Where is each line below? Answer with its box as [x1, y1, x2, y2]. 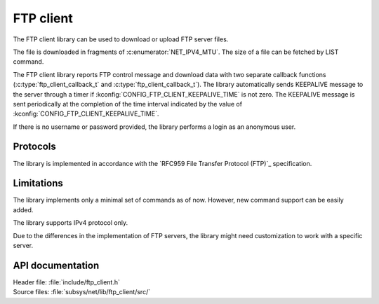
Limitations [13, 177, 63, 189]
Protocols [13, 141, 56, 153]
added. [13, 205, 34, 214]
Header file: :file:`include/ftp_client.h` [13, 277, 121, 286]
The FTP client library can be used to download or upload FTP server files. [13, 35, 229, 43]
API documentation [13, 259, 100, 271]
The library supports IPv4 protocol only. [13, 219, 128, 227]
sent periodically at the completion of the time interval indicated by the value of [13, 99, 242, 108]
